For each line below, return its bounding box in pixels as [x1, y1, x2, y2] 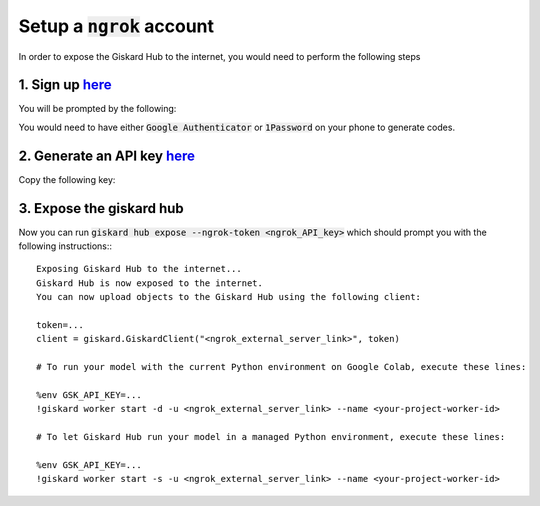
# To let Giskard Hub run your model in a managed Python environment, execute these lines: [36, 431, 506, 443]
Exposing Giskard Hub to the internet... [36, 263, 242, 275]
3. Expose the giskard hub [18, 200, 184, 217]
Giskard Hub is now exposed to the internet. [36, 277, 264, 289]
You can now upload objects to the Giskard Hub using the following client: [36, 291, 422, 303]
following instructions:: [18, 240, 113, 252]
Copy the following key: [18, 173, 116, 185]
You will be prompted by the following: [18, 103, 177, 115]
